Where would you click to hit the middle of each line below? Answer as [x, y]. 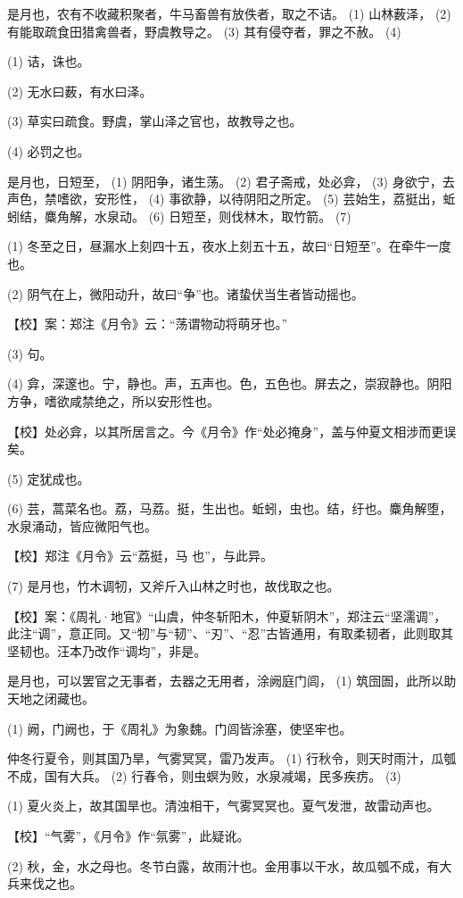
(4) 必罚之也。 [49, 150]
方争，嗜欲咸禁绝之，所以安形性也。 [113, 400]
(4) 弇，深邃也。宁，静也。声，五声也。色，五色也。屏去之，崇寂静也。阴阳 [230, 383]
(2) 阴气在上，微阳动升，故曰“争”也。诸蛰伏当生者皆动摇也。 [186, 293]
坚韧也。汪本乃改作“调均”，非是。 [107, 650]
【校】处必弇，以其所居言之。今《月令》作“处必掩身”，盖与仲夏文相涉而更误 [232, 431]
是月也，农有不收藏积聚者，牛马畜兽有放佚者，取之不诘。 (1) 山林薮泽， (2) [229, 13]
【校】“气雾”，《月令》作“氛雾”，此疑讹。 [128, 836]
